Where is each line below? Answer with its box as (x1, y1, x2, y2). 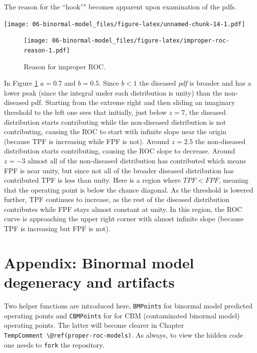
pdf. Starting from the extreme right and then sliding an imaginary (31, 97, 235, 107)
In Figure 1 (4, 78, 38, 88)
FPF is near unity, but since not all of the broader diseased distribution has (4, 165, 234, 175)
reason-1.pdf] (24, 47, 70, 54)
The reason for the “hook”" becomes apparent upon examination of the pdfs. (4, 1, 237, 11)
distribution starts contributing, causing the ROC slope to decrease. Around (4, 146, 235, 156)
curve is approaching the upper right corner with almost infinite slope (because (4, 213, 244, 224)
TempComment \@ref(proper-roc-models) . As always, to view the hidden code (4, 329, 243, 340)
